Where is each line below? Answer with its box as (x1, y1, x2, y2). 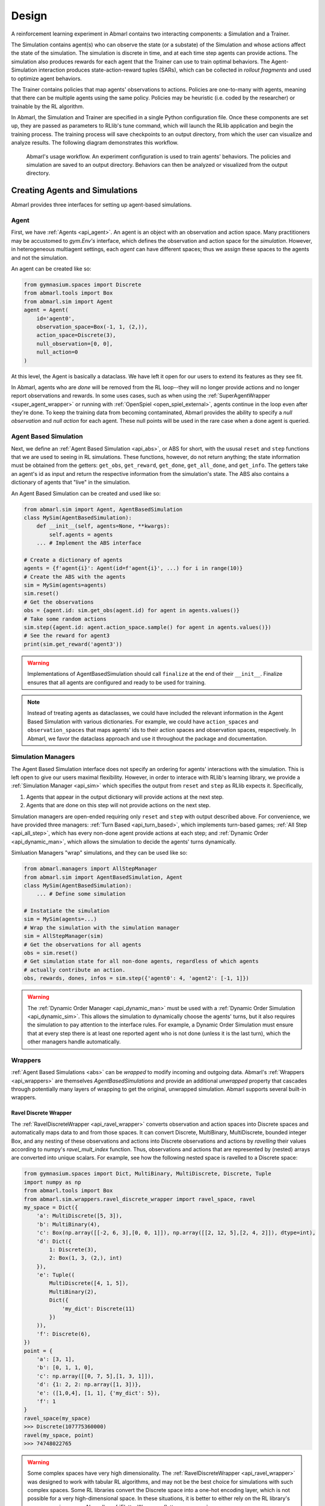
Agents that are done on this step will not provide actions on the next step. (26, 802, 211, 809)
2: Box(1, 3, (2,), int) (49, 1255, 123, 1261)
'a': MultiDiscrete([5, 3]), (36, 1213, 123, 1219)
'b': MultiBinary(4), (36, 1220, 101, 1228)
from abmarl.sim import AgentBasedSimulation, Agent (23, 873, 183, 881)
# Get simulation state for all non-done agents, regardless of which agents (23, 958, 259, 965)
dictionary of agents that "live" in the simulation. (11, 479, 131, 486)
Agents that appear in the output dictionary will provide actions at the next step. (26, 793, 224, 801)
